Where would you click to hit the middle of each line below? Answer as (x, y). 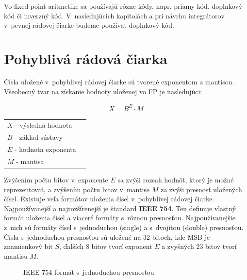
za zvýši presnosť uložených (201, 189)
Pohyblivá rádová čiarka (86, 58)
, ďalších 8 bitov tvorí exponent (106, 246)
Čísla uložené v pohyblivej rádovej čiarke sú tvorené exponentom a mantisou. (119, 81)
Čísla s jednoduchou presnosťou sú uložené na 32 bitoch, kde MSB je (107, 237)
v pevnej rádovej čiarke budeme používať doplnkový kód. (89, 25)
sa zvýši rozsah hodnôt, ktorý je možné (176, 180)
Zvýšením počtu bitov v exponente (56, 180)
